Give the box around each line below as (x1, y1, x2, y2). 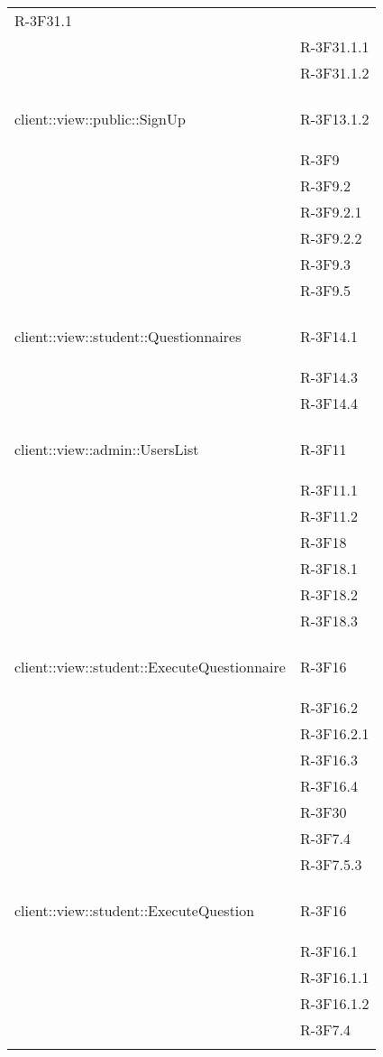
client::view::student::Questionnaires (14, 326, 242, 347)
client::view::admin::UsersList (14, 439, 199, 459)
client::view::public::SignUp (14, 108, 186, 129)
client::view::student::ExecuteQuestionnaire (14, 656, 286, 677)
